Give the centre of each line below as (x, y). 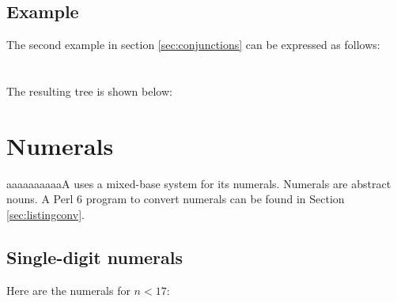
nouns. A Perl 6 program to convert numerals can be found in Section (176, 199)
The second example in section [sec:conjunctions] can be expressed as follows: (193, 45)
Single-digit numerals (95, 257)
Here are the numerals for (68, 290)
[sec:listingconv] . (45, 214)
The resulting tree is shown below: (89, 91)
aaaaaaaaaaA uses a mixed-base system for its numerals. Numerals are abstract (199, 183)
